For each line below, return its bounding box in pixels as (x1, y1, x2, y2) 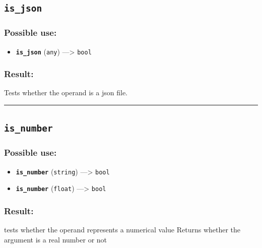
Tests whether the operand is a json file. (4, 87, 127, 98)
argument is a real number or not (4, 234, 107, 244)
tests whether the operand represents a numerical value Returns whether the (4, 224, 241, 235)
